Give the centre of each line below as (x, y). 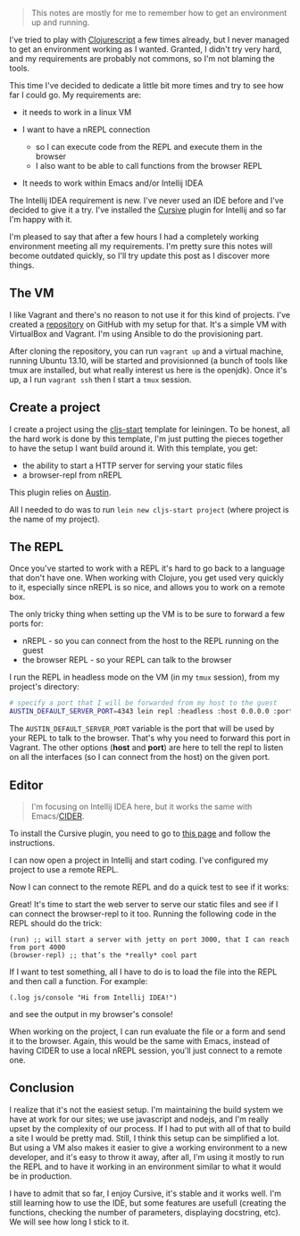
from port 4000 (37, 948)
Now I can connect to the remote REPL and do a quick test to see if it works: (149, 887)
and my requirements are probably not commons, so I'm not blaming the (142, 58)
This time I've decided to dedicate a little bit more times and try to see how (146, 85)
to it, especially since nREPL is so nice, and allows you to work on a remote (147, 588)
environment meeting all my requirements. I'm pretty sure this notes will (141, 246)
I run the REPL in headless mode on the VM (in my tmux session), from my (145, 677)
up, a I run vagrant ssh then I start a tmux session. (100, 380)
